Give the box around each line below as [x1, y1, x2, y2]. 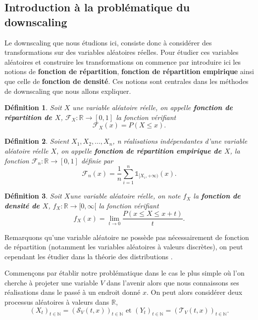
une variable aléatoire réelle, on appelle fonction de [72, 102, 233, 113]
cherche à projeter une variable [4, 277, 98, 287]
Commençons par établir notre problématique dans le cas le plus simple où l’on [4, 268, 245, 278]
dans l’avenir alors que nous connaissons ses [106, 277, 239, 287]
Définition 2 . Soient [4, 136, 69, 146]
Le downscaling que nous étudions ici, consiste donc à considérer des [4, 37, 212, 47]
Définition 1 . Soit [4, 102, 62, 113]
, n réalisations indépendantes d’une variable [112, 136, 248, 146]
